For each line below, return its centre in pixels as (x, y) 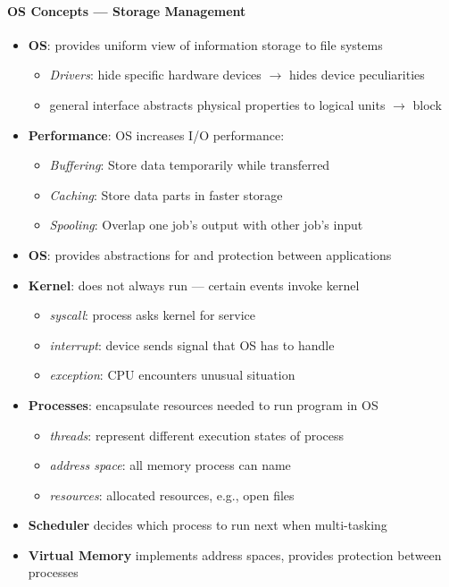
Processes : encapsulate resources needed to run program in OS (203, 404)
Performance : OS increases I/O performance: (156, 134)
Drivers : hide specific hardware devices (155, 75)
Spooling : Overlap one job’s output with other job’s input (206, 225)
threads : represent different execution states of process (197, 435)
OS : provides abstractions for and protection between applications (210, 254)
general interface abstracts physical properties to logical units (217, 104)
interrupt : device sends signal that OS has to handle (192, 344)
